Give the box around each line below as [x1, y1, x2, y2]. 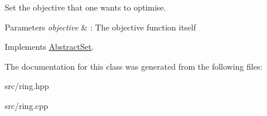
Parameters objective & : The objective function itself [5, 21, 196, 33]
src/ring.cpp [5, 99, 49, 111]
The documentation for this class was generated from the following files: [5, 60, 263, 72]
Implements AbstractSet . [5, 40, 94, 53]
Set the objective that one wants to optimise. [5, 1, 166, 13]
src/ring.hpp [5, 80, 49, 92]
